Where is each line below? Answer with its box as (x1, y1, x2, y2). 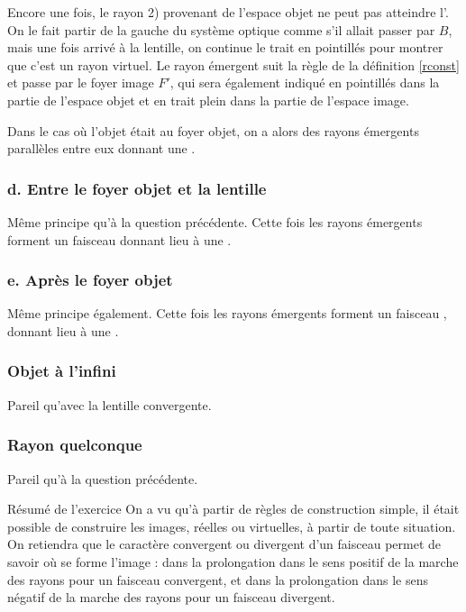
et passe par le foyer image (7, 73, 154, 92)
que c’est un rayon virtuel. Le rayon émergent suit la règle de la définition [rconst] (7, 55, 460, 74)
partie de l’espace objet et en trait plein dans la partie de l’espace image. (7, 90, 409, 109)
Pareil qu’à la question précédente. (7, 469, 198, 488)
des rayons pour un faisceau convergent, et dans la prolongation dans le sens (7, 570, 428, 589)
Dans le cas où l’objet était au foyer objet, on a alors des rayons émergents (7, 121, 419, 140)
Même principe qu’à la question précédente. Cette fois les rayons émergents (7, 212, 423, 231)
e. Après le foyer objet (7, 269, 173, 291)
